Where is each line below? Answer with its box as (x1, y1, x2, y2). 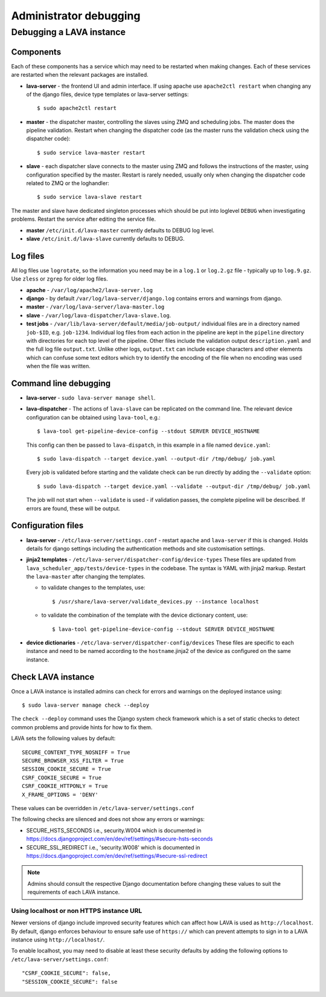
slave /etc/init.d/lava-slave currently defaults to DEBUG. (26, 235, 185, 242)
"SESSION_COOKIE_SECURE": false (22, 978, 118, 985)
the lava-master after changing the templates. (26, 573, 145, 580)
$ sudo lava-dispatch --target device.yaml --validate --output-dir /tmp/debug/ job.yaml (37, 482, 311, 490)
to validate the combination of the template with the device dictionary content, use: (41, 611, 248, 619)
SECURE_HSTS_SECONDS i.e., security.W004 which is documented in (26, 827, 202, 834)
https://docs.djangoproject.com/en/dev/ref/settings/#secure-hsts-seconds (26, 835, 213, 843)
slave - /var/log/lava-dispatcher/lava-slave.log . (26, 311, 171, 319)
